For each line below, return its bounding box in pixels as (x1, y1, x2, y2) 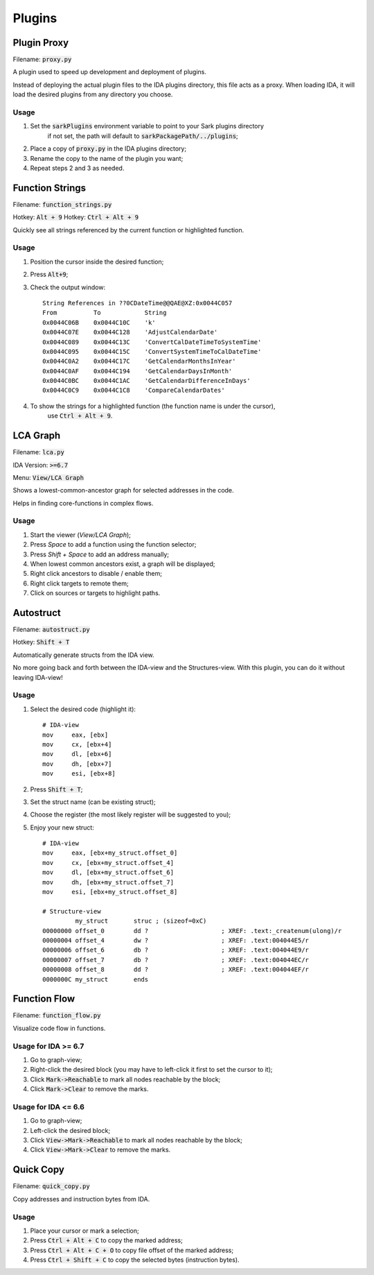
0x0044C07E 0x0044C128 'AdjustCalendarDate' (42, 328, 218, 336)
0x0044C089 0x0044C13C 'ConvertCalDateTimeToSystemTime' (42, 338, 262, 346)
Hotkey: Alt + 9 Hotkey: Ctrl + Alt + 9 (12, 213, 139, 221)
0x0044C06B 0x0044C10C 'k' (42, 318, 156, 326)
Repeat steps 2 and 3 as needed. (30, 164, 125, 172)
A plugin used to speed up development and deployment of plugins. (12, 68, 207, 76)
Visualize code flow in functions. (12, 1024, 106, 1032)
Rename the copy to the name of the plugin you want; (30, 154, 184, 162)
